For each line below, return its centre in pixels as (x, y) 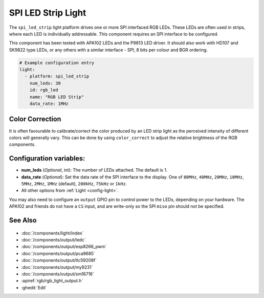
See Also (23, 220)
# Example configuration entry (57, 63)
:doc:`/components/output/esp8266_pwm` (64, 247)
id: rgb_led (44, 90)
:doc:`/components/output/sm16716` (58, 274)
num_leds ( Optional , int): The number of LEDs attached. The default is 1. (94, 170)
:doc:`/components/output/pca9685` (58, 253)
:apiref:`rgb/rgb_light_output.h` (52, 281)
